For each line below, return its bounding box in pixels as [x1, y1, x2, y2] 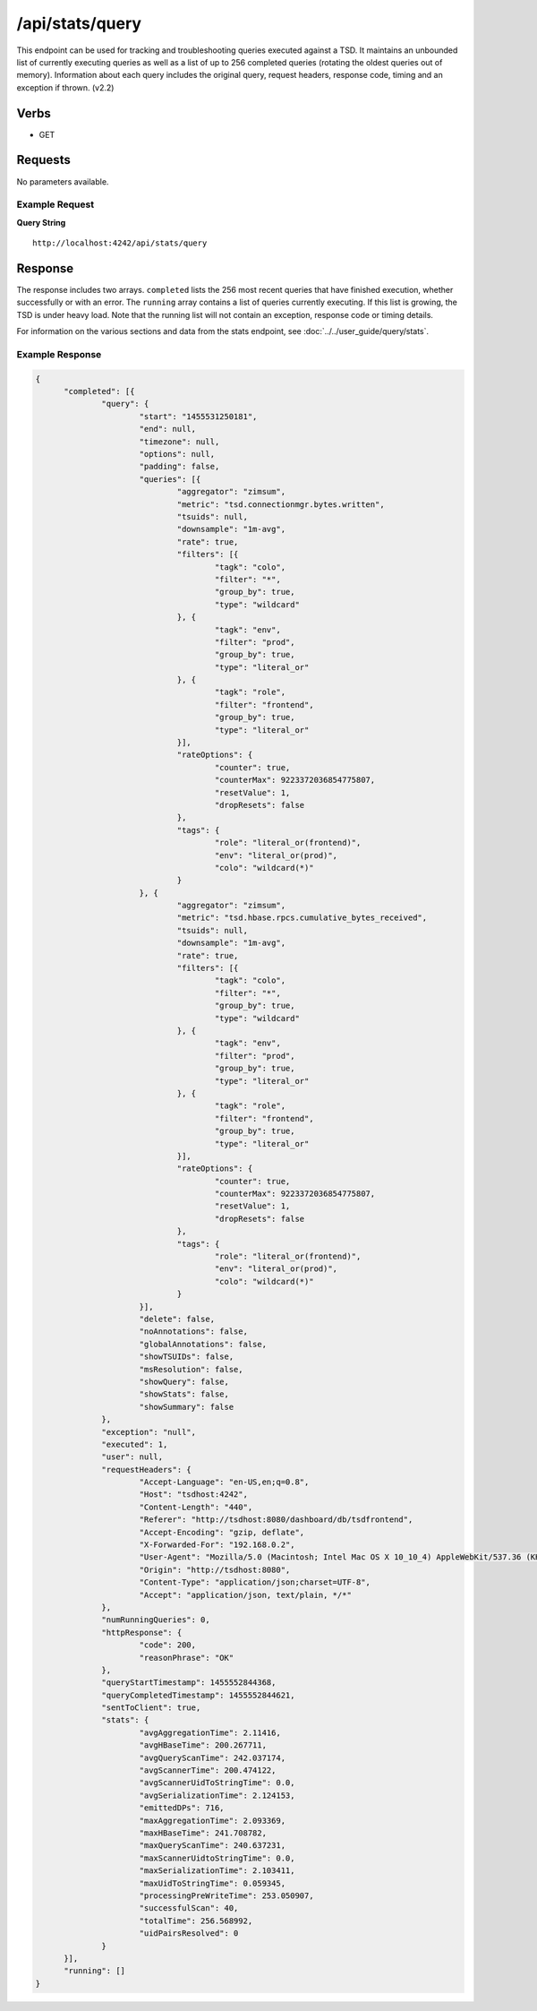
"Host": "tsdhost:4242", [139, 1490, 248, 1500]
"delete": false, [139, 1313, 215, 1324]
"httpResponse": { [101, 1627, 183, 1637]
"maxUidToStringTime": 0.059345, [139, 1878, 286, 1888]
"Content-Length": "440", [139, 1501, 253, 1512]
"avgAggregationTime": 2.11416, [139, 1727, 281, 1738]
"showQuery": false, [139, 1376, 230, 1387]
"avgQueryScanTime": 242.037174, [139, 1752, 286, 1763]
